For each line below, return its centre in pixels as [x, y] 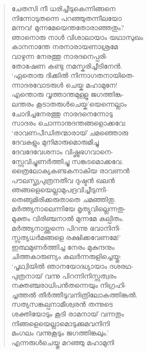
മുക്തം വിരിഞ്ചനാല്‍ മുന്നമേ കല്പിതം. [68, 218]
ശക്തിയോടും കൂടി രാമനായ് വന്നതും [68, 314]
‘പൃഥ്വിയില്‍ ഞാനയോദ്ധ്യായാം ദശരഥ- [72, 266]
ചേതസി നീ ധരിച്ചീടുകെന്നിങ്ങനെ [64, 8]
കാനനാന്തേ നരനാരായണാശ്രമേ [65, 46]
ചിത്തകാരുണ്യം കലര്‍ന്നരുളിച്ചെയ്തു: [66, 256]
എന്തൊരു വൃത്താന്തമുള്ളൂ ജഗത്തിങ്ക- [68, 94]
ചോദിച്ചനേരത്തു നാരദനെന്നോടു [62, 113]
